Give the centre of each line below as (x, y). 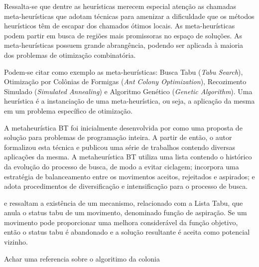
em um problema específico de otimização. (68, 110)
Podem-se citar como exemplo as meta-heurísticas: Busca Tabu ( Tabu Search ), (124, 71)
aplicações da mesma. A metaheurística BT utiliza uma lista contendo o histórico (128, 157)
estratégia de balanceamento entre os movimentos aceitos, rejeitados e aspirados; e (129, 176)
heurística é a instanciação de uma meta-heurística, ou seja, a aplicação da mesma (129, 101)
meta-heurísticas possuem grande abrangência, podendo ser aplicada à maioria (124, 45)
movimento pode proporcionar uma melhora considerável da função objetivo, (121, 222)
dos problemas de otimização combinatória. (70, 55)
